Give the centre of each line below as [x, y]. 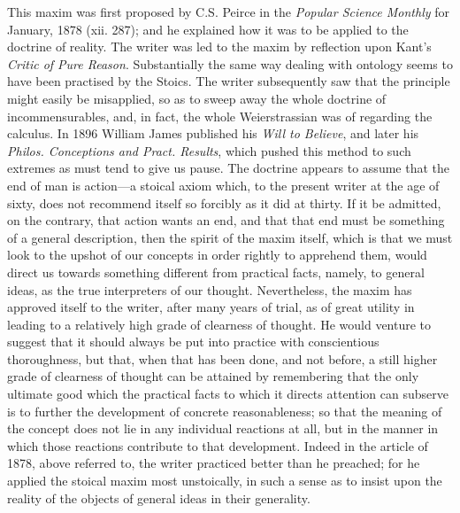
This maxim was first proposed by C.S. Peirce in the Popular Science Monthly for [228, 12]
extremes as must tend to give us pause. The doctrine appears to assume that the [228, 168]
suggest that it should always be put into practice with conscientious [193, 342]
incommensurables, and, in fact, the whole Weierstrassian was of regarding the [220, 116]
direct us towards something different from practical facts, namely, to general [216, 272]
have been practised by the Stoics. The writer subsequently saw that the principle [229, 81]
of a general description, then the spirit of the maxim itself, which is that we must [230, 237]
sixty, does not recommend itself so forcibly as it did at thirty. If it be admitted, [224, 202]
